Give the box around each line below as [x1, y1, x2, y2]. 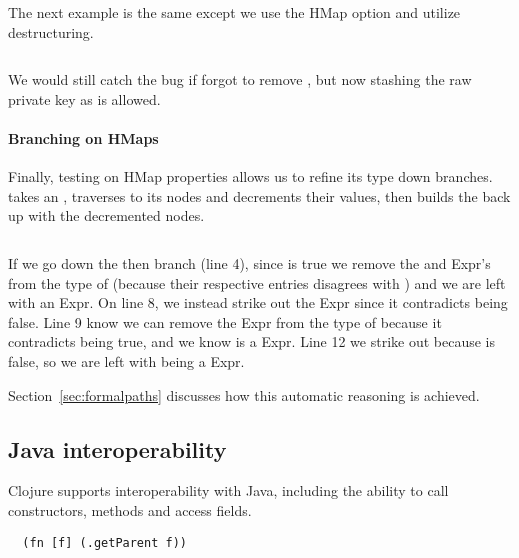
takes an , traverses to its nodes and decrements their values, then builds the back [8, 185, 511, 206]
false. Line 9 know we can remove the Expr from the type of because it [8, 311, 442, 332]
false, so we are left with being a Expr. [8, 350, 245, 371]
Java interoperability [8, 433, 227, 464]
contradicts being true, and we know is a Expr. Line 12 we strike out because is [8, 331, 496, 352]
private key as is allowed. [8, 88, 161, 109]
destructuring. [8, 21, 94, 42]
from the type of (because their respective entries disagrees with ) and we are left [8, 272, 506, 293]
